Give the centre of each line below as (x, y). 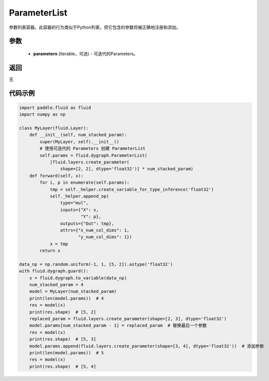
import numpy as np (42, 115)
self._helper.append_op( (79, 196)
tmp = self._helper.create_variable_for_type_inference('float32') (132, 189)
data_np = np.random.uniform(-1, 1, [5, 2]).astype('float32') (96, 264)
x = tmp (59, 244)
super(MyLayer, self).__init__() (79, 142)
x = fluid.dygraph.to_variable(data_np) (78, 278)
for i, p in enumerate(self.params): (84, 183)
